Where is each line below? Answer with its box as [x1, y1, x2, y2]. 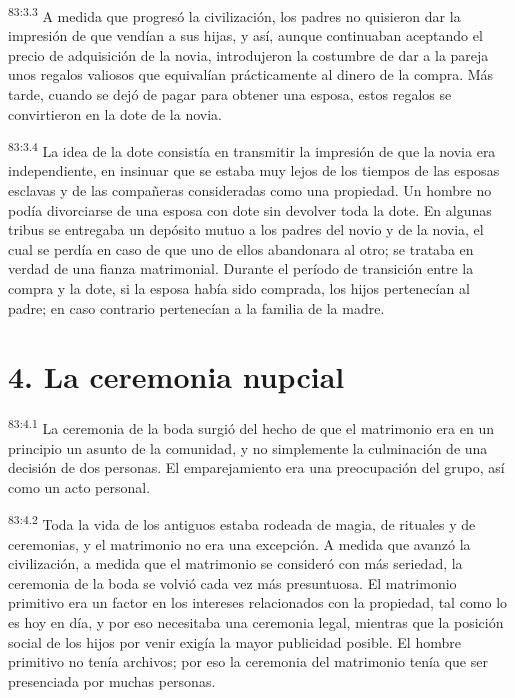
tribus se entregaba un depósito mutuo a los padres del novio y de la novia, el [8, 219, 484, 240]
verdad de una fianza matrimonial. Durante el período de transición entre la [8, 258, 474, 279]
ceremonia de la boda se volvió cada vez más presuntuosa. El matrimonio [8, 572, 457, 593]
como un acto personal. [8, 476, 151, 497]
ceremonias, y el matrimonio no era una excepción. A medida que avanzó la [8, 533, 471, 554]
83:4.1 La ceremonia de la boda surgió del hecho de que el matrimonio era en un [8, 415, 494, 438]
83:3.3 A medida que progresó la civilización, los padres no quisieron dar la [8, 3, 461, 26]
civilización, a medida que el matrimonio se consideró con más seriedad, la [8, 553, 463, 574]
